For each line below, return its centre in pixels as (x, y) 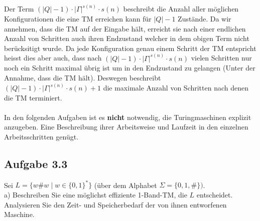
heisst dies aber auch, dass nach (53, 58)
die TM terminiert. (33, 97)
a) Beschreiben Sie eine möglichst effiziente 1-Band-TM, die (96, 194)
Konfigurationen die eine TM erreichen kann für (78, 19)
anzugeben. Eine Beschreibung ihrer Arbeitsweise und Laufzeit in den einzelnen (126, 127)
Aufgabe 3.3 (36, 164)
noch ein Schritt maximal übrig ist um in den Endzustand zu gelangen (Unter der (130, 68)
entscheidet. (215, 194)
